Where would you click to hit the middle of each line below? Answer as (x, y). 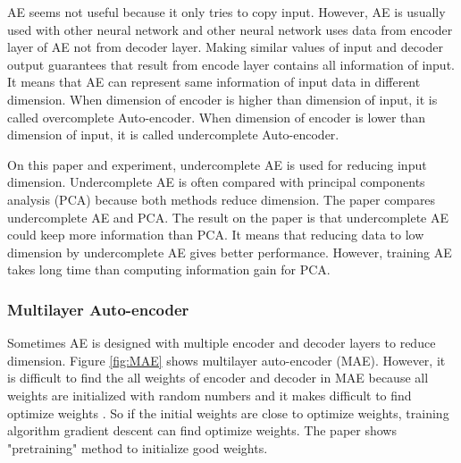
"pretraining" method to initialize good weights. (138, 447)
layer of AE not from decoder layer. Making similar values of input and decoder (225, 47)
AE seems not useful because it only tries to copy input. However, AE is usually (226, 12)
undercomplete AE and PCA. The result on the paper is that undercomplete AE (228, 217)
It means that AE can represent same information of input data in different (214, 82)
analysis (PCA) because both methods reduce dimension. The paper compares (222, 199)
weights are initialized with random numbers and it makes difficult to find (210, 395)
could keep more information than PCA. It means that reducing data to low (216, 235)
